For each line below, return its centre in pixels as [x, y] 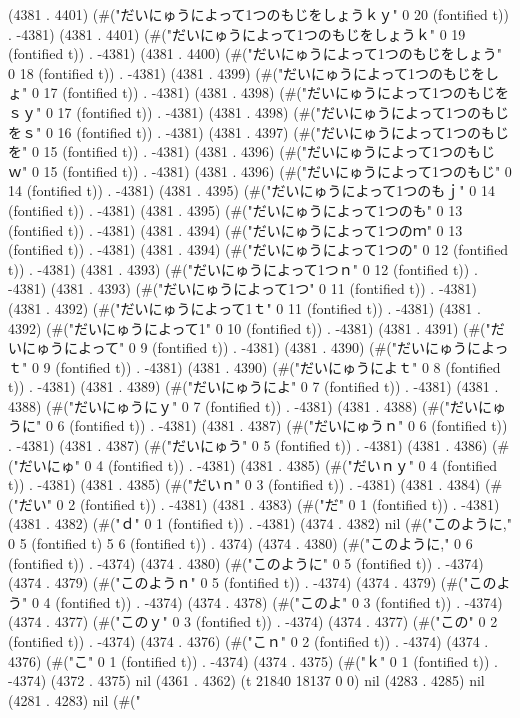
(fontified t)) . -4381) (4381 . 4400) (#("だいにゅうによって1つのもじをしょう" [255, 53]
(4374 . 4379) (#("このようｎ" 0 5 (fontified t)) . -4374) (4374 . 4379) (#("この [252, 582]
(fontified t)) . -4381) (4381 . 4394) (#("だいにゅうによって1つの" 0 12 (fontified [258, 249]
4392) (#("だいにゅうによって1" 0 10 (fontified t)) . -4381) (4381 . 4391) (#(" [249, 327]
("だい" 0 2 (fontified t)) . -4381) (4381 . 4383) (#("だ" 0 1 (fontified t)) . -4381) [254, 503]
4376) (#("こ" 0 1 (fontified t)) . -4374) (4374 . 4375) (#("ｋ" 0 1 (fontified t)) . [253, 660]
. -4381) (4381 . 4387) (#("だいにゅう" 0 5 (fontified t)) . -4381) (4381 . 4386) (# [259, 445]
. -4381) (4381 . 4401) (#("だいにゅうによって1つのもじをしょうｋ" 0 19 [237, 33]
